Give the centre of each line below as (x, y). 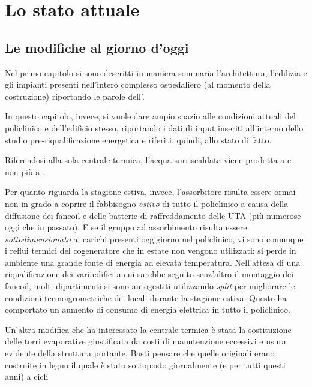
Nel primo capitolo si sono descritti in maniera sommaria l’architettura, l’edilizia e (156, 72)
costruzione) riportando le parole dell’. (75, 96)
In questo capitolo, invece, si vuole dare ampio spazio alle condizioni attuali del (150, 116)
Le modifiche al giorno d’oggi (97, 47)
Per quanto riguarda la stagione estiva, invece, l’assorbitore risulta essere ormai (150, 192)
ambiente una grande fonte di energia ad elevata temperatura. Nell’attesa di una (153, 262)
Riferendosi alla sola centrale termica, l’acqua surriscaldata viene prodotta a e (148, 160)
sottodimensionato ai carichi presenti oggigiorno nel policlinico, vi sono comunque (154, 238)
